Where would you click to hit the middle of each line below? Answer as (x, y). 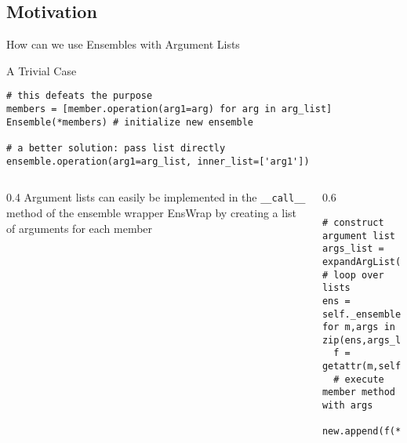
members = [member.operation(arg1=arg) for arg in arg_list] (169, 109)
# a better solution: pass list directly (116, 149)
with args (347, 406)
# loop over (353, 275)
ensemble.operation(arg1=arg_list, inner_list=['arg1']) (158, 161)
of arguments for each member (80, 228)
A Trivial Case (42, 70)
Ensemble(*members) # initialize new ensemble (130, 122)
